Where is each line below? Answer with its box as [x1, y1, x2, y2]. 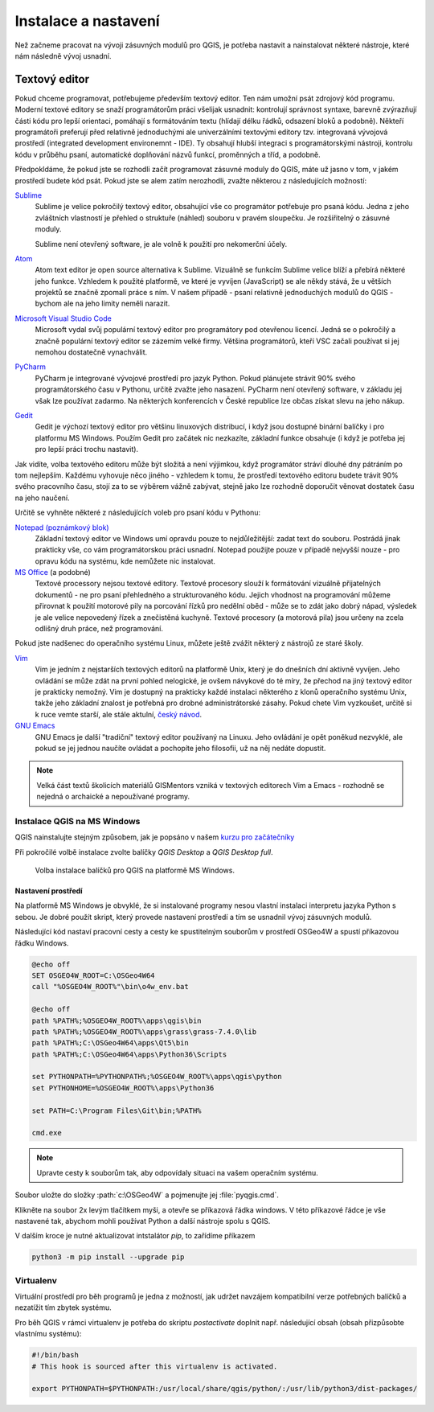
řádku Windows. [14, 938, 69, 948]
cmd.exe [31, 1128, 62, 1138]
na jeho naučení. [14, 493, 70, 503]
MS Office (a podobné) [14, 568, 92, 577]
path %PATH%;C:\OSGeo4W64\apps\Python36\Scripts [31, 1049, 227, 1059]
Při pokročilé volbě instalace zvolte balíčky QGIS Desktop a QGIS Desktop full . [14, 847, 273, 856]
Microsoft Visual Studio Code [14, 314, 112, 323]
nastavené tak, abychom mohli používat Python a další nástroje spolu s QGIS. [14, 1216, 271, 1225]
